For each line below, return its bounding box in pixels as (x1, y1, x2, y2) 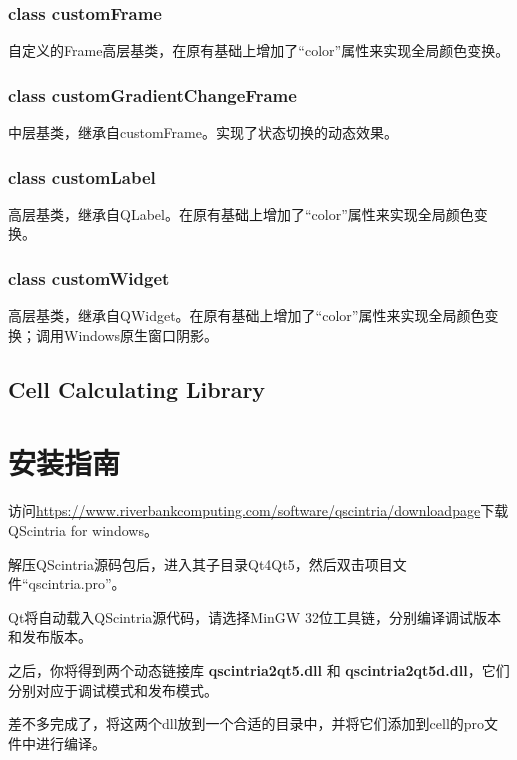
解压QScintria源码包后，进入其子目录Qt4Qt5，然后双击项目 (8, 553, 393, 574)
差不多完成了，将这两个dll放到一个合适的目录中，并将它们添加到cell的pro (8, 713, 485, 734)
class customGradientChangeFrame (8, 82, 297, 107)
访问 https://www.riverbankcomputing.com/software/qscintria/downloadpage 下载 (8, 500, 509, 521)
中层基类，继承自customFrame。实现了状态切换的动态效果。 (8, 122, 398, 143)
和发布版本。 (8, 626, 92, 647)
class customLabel (8, 164, 156, 189)
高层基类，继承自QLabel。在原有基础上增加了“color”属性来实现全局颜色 (8, 203, 474, 224)
